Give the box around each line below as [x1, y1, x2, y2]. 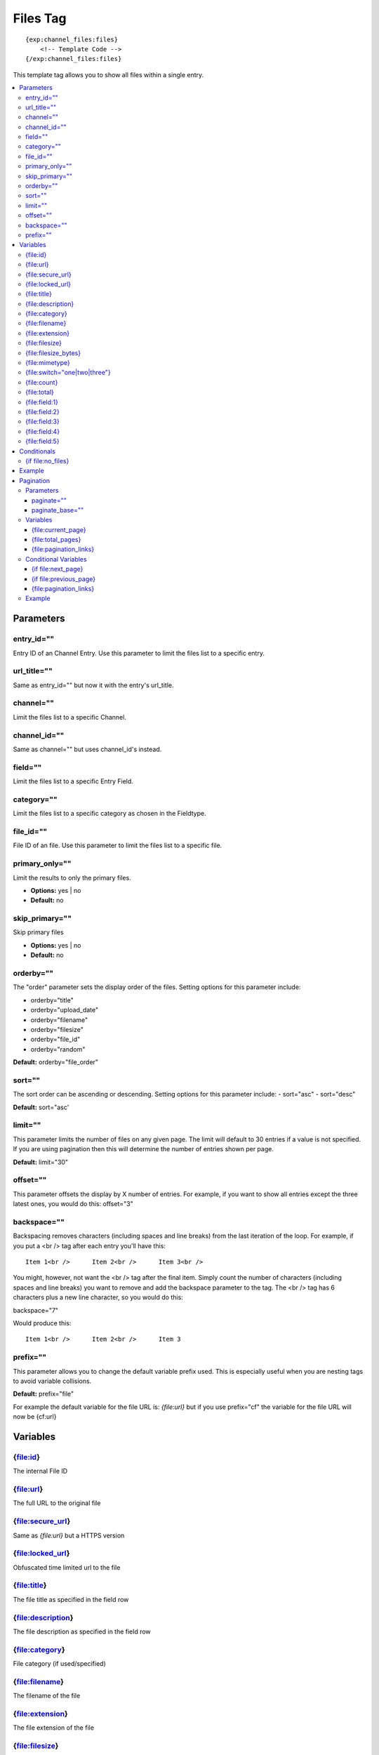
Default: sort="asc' [13, 1103, 69, 1111]
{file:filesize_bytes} [25, 348, 81, 357]
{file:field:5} [25, 437, 60, 446]
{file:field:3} [25, 418, 60, 426]
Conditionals [19, 446, 56, 456]
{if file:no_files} [25, 456, 69, 465]
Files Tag [13, 11, 67, 26]
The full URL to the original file [13, 1499, 101, 1507]
